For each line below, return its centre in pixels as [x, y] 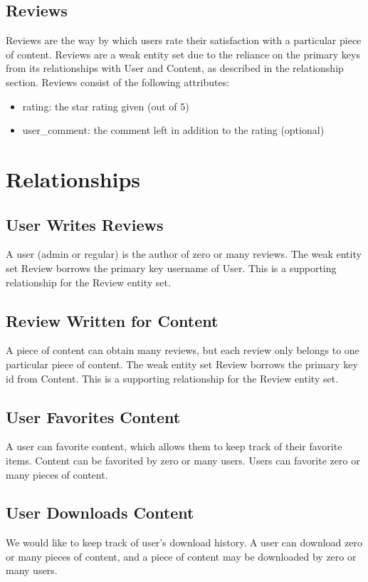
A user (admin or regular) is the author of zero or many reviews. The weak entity [184, 254]
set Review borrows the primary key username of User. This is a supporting [171, 267]
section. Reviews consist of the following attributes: [118, 82]
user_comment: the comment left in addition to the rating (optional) [173, 130]
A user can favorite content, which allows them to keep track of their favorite [174, 446]
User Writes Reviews [85, 224]
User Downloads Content [100, 513]
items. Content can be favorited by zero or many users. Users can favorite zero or [183, 460]
